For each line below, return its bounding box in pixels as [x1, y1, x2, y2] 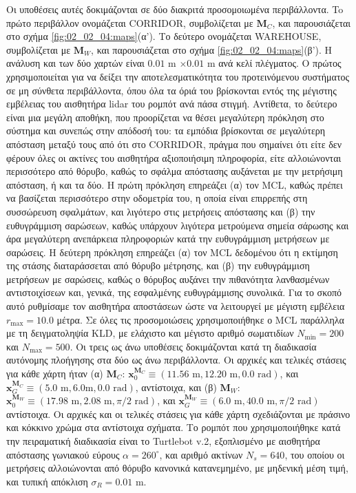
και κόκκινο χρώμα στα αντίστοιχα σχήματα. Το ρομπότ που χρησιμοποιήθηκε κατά [6, 420, 341, 434]
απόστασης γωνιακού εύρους [6, 447, 120, 461]
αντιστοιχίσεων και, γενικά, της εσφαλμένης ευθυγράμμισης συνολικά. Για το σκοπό [6, 285, 342, 300]
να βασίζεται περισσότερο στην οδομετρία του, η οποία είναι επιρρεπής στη [6, 191, 308, 205]
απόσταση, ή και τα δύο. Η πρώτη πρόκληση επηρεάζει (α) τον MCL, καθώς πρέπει [6, 177, 343, 191]
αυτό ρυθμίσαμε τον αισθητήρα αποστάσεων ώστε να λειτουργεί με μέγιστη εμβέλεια [6, 299, 345, 313]
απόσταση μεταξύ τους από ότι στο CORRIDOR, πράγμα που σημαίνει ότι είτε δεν [6, 136, 342, 151]
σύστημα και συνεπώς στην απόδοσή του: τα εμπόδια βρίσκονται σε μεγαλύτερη [6, 123, 326, 138]
